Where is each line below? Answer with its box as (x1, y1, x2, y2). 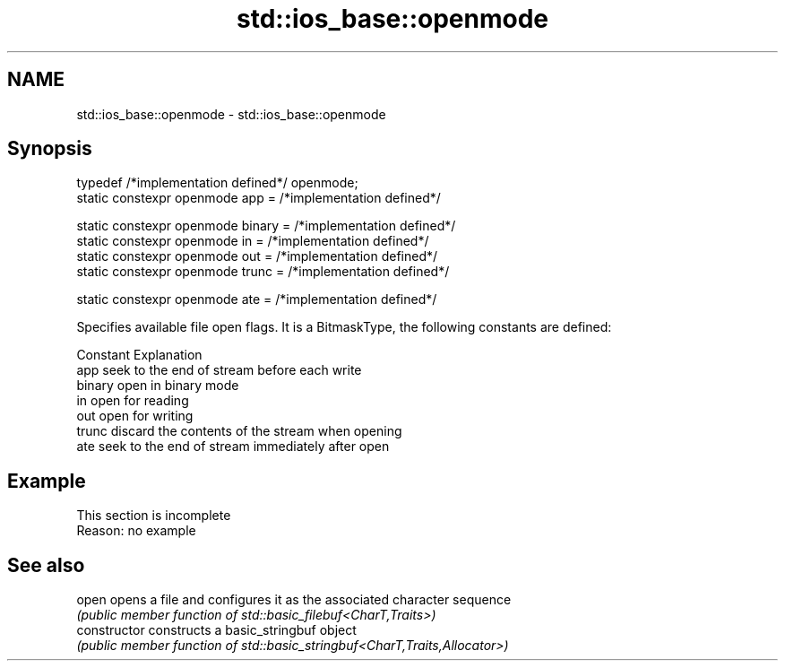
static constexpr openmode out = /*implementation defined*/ (76, 248, 438, 265)
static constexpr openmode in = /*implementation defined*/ (76, 233, 429, 249)
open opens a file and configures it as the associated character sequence (76, 592, 512, 608)
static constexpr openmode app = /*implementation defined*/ (76, 190, 441, 206)
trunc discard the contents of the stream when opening (76, 423, 402, 439)
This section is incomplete (76, 508, 231, 524)
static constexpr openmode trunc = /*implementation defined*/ (76, 264, 450, 280)
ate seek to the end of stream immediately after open (76, 438, 390, 455)
